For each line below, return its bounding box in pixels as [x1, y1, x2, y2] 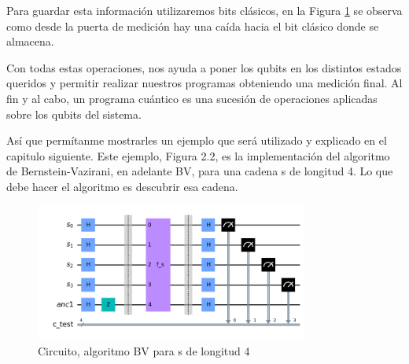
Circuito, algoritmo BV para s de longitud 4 [38, 342, 250, 358]
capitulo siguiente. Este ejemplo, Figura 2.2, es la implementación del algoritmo [6, 147, 390, 164]
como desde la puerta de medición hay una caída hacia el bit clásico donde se [6, 17, 379, 34]
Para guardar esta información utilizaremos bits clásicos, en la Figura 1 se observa [6, 2, 403, 18]
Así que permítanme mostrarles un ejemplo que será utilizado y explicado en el [6, 132, 387, 149]
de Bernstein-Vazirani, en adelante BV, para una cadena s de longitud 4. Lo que [6, 163, 393, 179]
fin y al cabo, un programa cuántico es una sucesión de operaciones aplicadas [6, 90, 378, 106]
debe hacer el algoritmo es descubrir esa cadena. [6, 178, 238, 194]
